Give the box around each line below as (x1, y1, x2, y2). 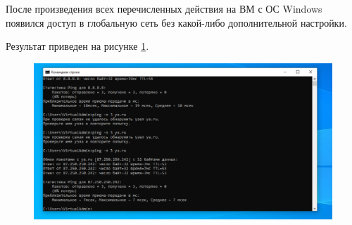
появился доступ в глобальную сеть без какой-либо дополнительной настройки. (6, 15, 347, 30)
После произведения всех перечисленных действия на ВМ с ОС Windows (6, 1, 322, 15)
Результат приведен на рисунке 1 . (6, 39, 149, 53)
